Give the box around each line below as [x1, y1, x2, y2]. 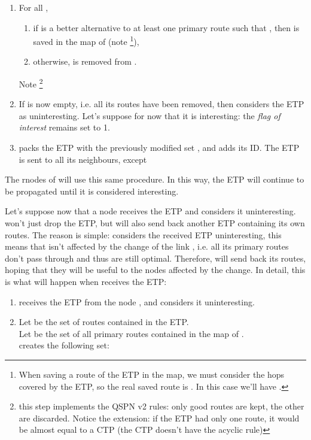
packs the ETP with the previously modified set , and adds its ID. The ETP [19, 141, 300, 154]
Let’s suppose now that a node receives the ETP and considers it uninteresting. [5, 205, 296, 217]
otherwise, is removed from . [33, 55, 137, 68]
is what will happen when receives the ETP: [5, 275, 167, 287]
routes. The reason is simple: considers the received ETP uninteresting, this [5, 228, 282, 241]
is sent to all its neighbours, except [19, 153, 147, 165]
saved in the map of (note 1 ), [33, 34, 139, 47]
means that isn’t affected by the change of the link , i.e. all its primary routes [5, 240, 289, 253]
